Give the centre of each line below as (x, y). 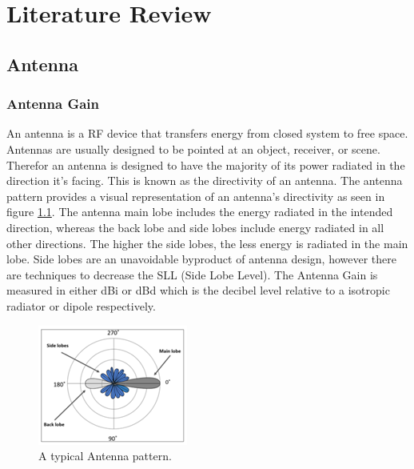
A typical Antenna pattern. (105, 456)
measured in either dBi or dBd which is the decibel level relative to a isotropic (198, 290)
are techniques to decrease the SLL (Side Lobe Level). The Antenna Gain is (192, 274)
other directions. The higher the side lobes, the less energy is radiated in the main (207, 243)
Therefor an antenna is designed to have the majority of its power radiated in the (206, 164)
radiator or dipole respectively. (81, 305)
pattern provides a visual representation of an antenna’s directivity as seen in (196, 196)
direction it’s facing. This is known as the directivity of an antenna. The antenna (205, 180)
